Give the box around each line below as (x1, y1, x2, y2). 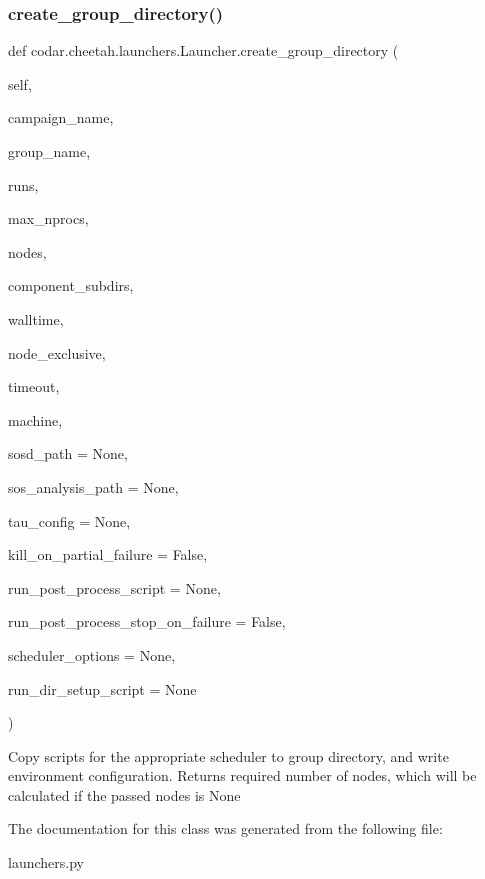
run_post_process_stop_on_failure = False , (8, 611, 286, 632)
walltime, (8, 308, 64, 329)
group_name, (8, 141, 91, 161)
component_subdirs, (8, 275, 134, 296)
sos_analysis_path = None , (8, 476, 179, 497)
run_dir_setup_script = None (8, 678, 197, 699)
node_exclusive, (8, 342, 106, 363)
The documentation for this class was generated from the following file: (8, 818, 443, 839)
